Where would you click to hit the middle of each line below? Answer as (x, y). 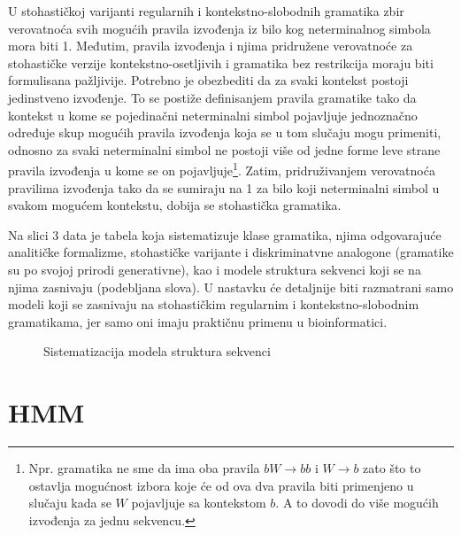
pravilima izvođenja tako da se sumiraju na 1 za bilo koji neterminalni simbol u (224, 187)
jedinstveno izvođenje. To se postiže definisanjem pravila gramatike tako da (212, 97)
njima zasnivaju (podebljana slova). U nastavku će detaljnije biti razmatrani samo (231, 287)
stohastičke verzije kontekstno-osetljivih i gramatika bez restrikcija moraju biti (221, 62)
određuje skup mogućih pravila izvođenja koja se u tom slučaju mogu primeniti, (225, 132)
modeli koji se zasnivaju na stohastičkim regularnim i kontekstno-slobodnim (214, 304)
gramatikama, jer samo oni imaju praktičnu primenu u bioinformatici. (198, 321)
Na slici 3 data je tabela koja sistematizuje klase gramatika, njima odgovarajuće (225, 234)
